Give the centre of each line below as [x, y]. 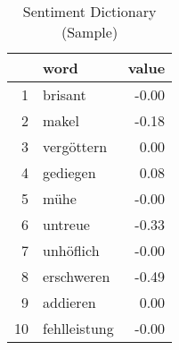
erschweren [77, 276]
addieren [69, 302]
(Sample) [89, 32]
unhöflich [71, 250]
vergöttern [75, 146]
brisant [65, 94]
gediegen [69, 172]
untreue [66, 224]
